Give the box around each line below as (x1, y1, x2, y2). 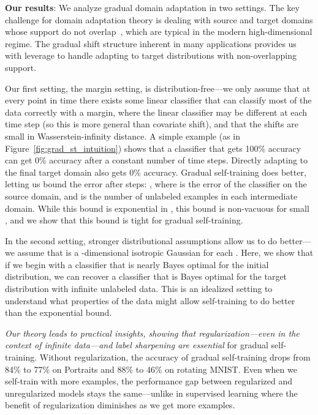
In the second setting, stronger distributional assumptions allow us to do (5, 234, 278, 247)
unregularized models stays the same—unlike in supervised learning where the (5, 386, 298, 399)
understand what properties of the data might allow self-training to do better (5, 294, 295, 307)
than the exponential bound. (5, 306, 112, 319)
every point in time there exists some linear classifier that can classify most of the (5, 94, 312, 107)
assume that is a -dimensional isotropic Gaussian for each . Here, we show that (17, 246, 314, 259)
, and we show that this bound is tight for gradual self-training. (5, 214, 243, 226)
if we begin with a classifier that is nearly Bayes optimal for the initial (5, 258, 269, 271)
